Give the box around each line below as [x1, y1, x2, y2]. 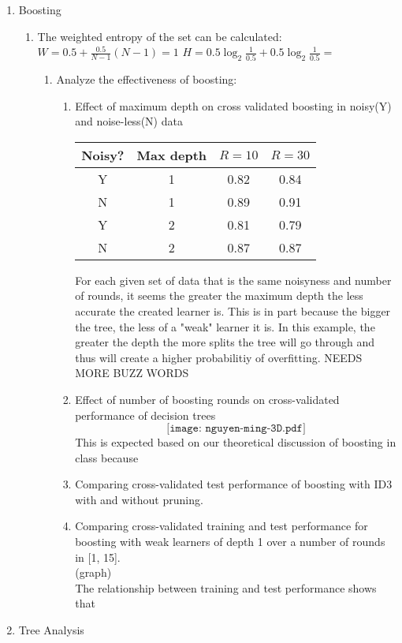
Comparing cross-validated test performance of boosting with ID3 [75, 476, 393, 492]
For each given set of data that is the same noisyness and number [75, 271, 392, 288]
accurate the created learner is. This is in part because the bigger [75, 302, 391, 319]
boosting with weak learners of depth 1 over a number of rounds [75, 533, 385, 550]
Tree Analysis [18, 622, 84, 638]
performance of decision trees [75, 406, 216, 423]
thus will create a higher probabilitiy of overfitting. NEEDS [75, 349, 363, 365]
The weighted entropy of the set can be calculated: [37, 28, 282, 44]
